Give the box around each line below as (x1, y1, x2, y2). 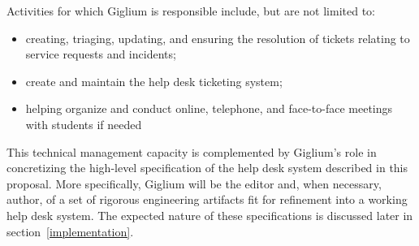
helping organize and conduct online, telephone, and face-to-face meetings (25, 100, 393, 117)
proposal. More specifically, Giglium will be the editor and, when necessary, (6, 175, 382, 192)
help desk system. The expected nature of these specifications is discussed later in (6, 206, 413, 223)
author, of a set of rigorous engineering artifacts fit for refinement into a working (6, 191, 408, 208)
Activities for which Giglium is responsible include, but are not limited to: (6, 2, 375, 19)
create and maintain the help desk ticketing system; (25, 72, 283, 89)
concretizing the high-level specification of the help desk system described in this (6, 159, 408, 176)
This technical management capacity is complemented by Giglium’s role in (6, 143, 377, 160)
